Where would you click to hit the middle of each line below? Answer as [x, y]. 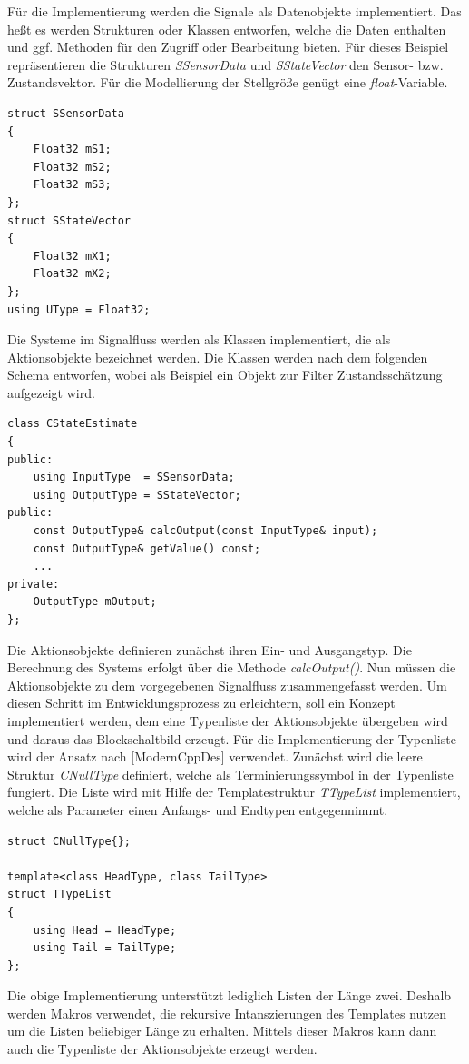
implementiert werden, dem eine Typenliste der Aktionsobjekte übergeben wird [228, 720]
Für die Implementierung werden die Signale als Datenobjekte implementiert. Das [234, 11]
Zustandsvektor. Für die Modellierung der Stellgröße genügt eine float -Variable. [228, 82]
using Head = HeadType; [105, 930]
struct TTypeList [59, 895]
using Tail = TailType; [105, 948]
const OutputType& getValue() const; [147, 548]
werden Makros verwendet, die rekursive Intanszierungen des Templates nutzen [227, 1013]
